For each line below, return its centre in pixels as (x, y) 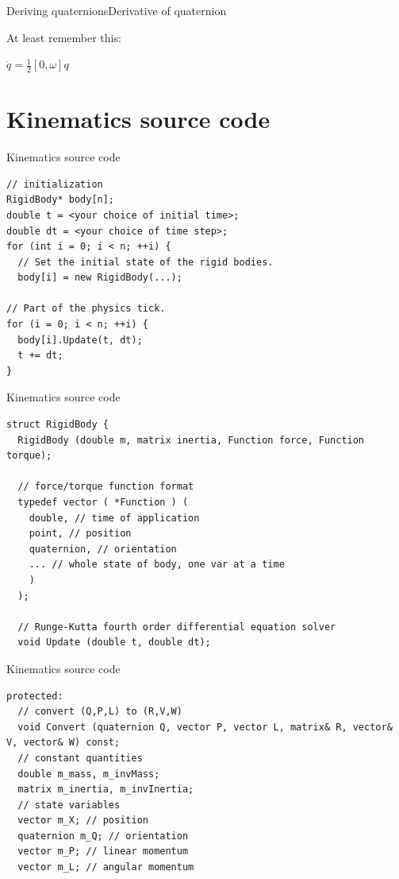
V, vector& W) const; (63, 743)
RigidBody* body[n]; (61, 200)
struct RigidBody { (58, 425)
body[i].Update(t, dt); (80, 340)
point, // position (80, 534)
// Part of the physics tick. (86, 309)
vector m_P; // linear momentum (103, 852)
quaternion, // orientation (103, 549)
